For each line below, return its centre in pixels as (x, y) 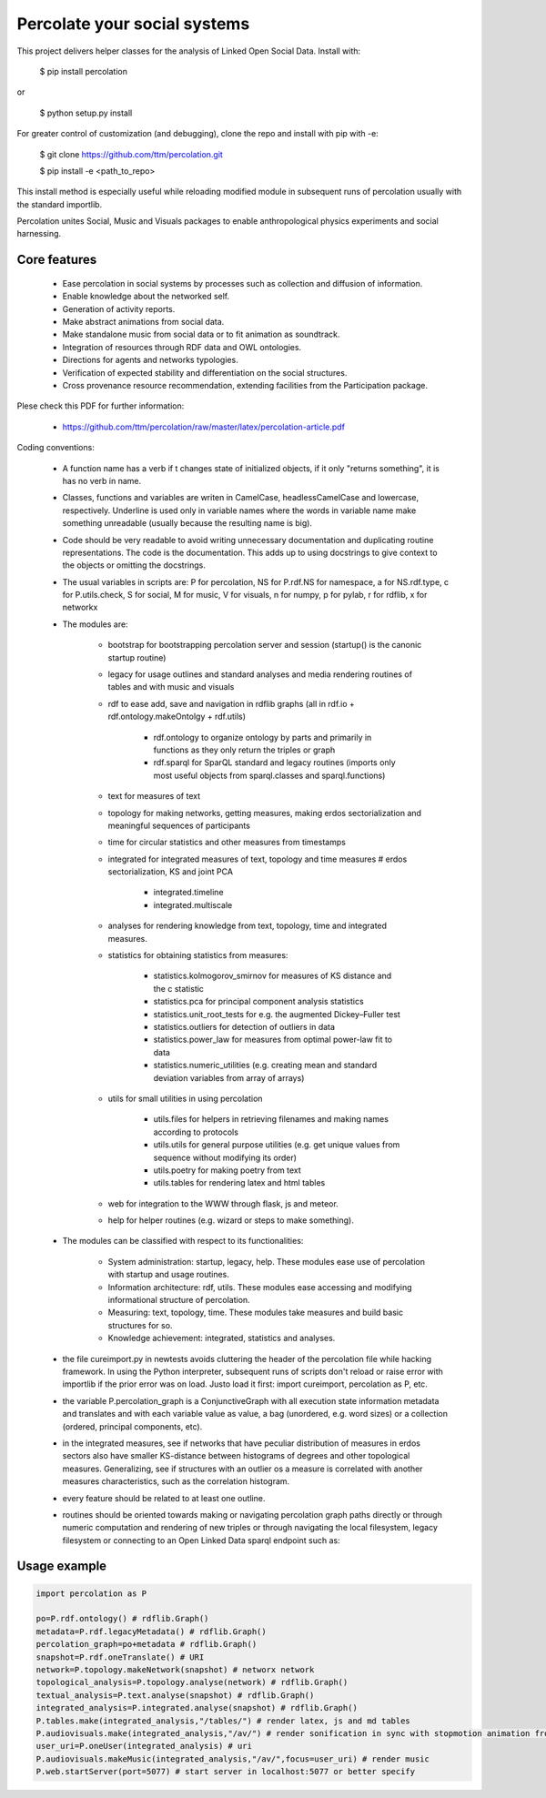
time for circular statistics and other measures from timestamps (227, 843)
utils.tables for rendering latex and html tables (239, 1183)
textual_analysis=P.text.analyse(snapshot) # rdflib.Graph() (175, 1695)
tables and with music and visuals (171, 687)
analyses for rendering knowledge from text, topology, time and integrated (247, 926)
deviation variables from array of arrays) (229, 1077)
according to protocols (196, 1132)
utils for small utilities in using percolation (185, 1098)
